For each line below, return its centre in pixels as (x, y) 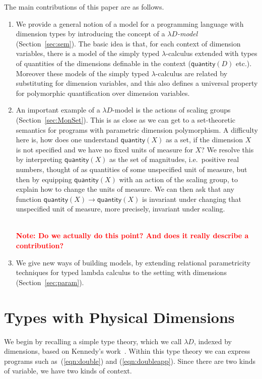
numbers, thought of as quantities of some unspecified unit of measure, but (132, 169)
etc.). (244, 63)
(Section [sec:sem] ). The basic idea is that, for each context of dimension (128, 43)
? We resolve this (227, 149)
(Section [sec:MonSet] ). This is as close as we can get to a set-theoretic (126, 119)
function (28, 199)
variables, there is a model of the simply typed (88, 53)
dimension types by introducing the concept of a (90, 34)
